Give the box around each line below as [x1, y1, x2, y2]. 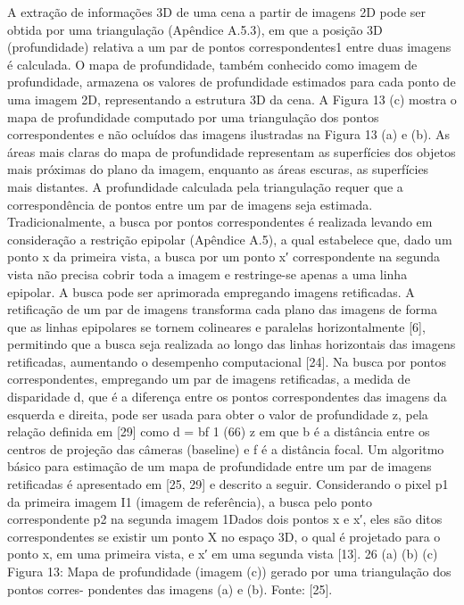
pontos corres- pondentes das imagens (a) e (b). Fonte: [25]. [7, 579, 333, 598]
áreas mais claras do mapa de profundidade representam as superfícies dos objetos [7, 142, 456, 161]
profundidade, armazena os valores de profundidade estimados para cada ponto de [7, 72, 456, 91]
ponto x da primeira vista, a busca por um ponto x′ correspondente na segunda [7, 247, 441, 266]
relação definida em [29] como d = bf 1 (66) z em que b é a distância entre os [7, 422, 430, 441]
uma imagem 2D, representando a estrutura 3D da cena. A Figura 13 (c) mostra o [7, 89, 457, 108]
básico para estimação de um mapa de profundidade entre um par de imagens [7, 457, 432, 476]
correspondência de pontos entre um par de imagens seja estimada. [7, 195, 373, 213]
